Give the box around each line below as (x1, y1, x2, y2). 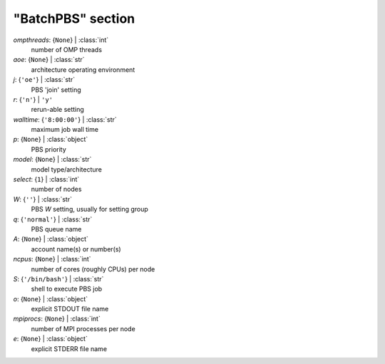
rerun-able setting (31, 105, 85, 114)
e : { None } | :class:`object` (13, 335, 88, 343)
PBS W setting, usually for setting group (31, 205, 149, 214)
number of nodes (31, 185, 82, 194)
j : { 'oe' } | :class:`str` (13, 76, 75, 84)
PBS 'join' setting (31, 85, 81, 94)
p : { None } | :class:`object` (13, 135, 88, 144)
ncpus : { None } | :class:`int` (13, 255, 92, 264)
